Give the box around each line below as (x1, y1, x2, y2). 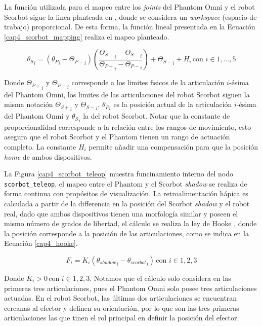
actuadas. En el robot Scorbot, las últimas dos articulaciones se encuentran (4, 293, 237, 303)
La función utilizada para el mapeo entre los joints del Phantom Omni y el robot (4, 2, 255, 12)
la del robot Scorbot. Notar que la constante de (83, 111, 230, 121)
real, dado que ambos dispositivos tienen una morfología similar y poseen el (4, 208, 238, 219)
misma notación (4, 99, 53, 110)
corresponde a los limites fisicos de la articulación (71, 77, 225, 88)
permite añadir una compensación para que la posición (89, 141, 258, 152)
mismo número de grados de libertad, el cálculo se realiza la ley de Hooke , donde (4, 218, 257, 229)
